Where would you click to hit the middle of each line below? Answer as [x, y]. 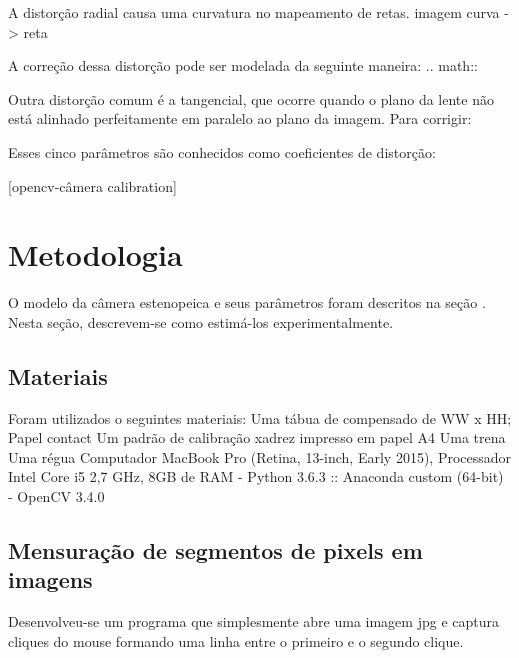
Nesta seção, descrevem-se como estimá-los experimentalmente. [201, 321]
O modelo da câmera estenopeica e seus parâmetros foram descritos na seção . [247, 302]
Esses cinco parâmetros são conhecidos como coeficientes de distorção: [222, 151]
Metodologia [95, 254]
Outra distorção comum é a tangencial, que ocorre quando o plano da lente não [251, 98]
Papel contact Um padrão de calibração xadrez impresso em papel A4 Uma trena [257, 437]
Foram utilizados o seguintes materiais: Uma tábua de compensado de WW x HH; [260, 417]
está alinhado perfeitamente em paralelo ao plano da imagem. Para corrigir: [240, 118]
